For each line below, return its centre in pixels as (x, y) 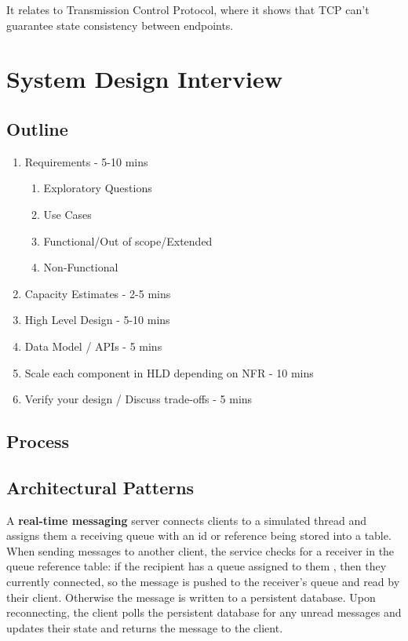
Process (38, 441)
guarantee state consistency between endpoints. (120, 25)
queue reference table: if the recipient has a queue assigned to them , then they (197, 566)
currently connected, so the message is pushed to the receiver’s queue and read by (203, 582)
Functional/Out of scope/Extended (128, 240)
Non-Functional (81, 267)
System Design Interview (144, 79)
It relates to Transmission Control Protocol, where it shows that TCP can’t (188, 9)
